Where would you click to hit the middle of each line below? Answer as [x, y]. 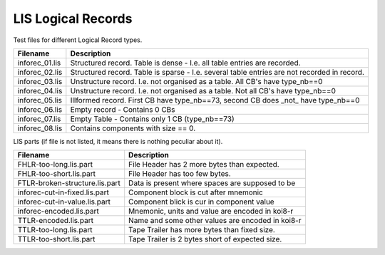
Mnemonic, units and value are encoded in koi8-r [211, 212]
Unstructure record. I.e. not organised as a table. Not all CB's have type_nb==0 [203, 90]
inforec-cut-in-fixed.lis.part [63, 192]
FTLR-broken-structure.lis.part [69, 183]
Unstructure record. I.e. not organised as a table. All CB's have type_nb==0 [196, 81]
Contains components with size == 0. [133, 128]
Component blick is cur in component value [201, 202]
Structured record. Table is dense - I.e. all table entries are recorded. [185, 63]
